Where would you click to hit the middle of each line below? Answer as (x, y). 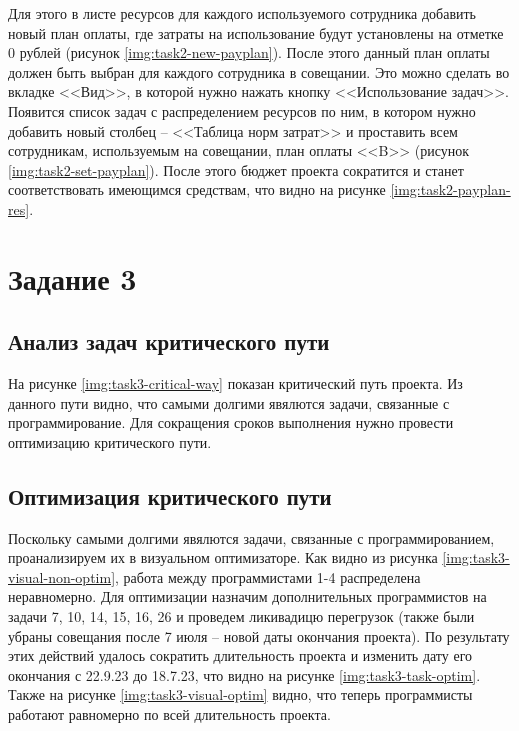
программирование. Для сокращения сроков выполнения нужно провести (231, 422)
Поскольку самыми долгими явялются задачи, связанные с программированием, (251, 537)
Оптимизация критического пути (170, 495)
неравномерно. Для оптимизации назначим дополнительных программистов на (247, 596)
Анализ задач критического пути (169, 341)
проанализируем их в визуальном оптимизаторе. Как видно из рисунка (223, 557)
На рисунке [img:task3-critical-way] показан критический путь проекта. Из (235, 383)
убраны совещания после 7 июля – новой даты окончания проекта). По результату (259, 635)
